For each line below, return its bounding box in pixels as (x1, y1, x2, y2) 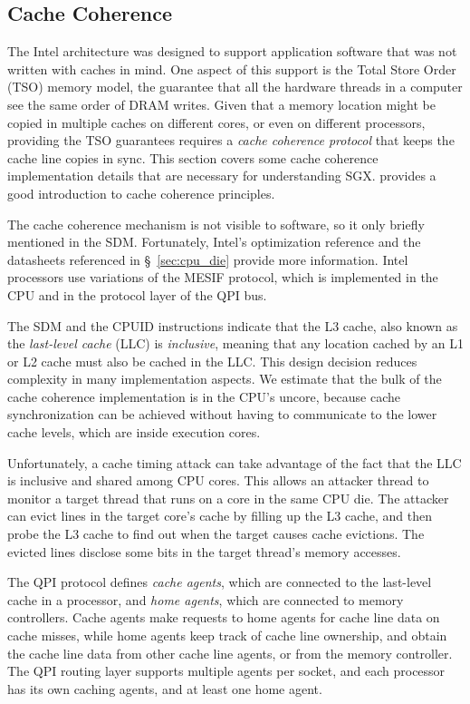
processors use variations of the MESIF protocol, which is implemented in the (7, 268, 438, 287)
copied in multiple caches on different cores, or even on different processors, (7, 112, 426, 132)
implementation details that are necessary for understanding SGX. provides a (7, 166, 436, 185)
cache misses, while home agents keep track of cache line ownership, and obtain (7, 626, 447, 645)
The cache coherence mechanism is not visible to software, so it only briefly (7, 214, 425, 233)
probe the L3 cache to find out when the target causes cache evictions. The (7, 524, 425, 543)
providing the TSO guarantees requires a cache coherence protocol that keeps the (7, 131, 455, 150)
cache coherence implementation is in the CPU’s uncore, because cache (7, 386, 401, 406)
